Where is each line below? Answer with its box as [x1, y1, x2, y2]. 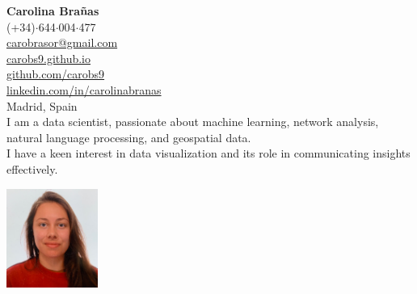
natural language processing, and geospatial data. [6, 128, 251, 145]
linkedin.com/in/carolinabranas [6, 81, 162, 98]
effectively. [6, 160, 58, 177]
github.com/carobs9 [6, 65, 105, 82]
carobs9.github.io [6, 49, 91, 66]
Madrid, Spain [6, 97, 78, 114]
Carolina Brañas [6, 2, 99, 19]
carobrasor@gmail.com [6, 34, 118, 51]
